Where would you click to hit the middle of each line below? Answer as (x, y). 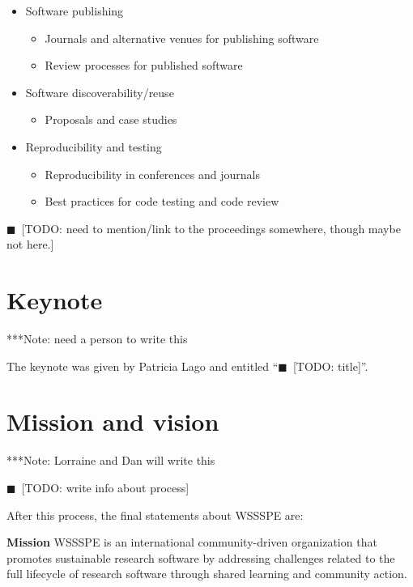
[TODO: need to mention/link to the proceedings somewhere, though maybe (211, 228)
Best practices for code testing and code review (162, 201)
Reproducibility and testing (94, 146)
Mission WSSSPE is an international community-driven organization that (192, 542)
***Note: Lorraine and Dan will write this (111, 460)
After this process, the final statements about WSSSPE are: (155, 515)
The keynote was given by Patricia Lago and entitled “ (143, 366)
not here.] (30, 244)
